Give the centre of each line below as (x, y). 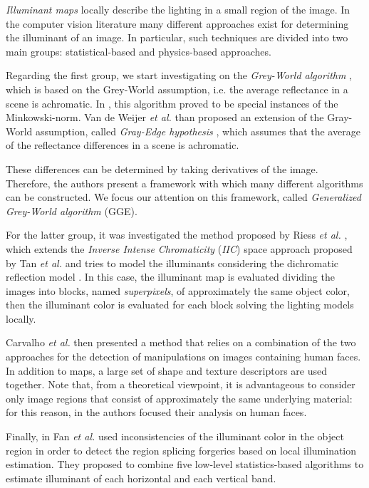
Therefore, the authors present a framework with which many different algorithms (184, 183)
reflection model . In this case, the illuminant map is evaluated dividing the (170, 277)
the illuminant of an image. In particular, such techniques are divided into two (177, 37)
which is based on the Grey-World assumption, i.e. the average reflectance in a (177, 89)
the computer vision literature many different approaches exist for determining (177, 23)
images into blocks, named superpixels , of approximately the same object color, (178, 290)
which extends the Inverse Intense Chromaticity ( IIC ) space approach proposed (179, 248)
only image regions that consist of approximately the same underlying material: (179, 398)
